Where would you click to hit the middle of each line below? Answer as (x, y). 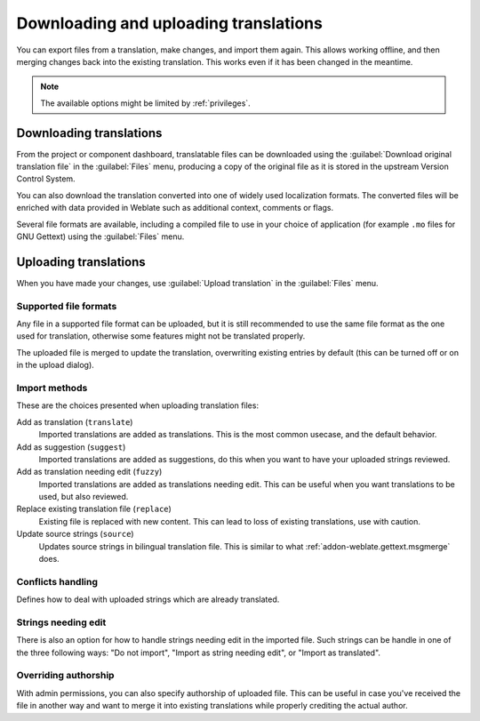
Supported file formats (67, 306)
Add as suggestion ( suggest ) (71, 447)
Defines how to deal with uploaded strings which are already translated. (148, 599)
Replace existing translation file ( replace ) (94, 509)
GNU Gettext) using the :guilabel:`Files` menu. (100, 236)
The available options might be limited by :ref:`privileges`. (145, 103)
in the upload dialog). (56, 365)
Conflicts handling (57, 581)
